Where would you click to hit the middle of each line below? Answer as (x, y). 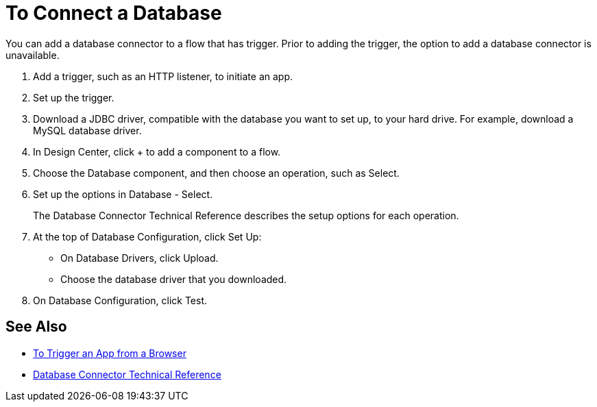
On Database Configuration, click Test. (120, 300)
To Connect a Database (114, 13)
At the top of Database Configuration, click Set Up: (147, 236)
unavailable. (33, 55)
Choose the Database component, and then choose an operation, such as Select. (216, 173)
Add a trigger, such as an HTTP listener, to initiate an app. (163, 76)
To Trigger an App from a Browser (110, 353)
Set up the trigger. (74, 97)
